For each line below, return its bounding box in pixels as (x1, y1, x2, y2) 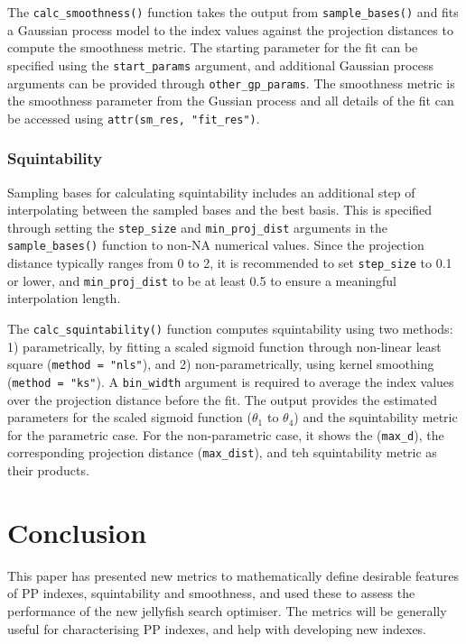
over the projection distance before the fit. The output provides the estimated (7, 390, 437, 409)
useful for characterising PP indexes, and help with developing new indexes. (7, 619, 427, 638)
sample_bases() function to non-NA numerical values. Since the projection (7, 235, 424, 254)
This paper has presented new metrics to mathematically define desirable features (7, 566, 459, 584)
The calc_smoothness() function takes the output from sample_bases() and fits (7, 3, 459, 21)
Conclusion (7, 513, 147, 550)
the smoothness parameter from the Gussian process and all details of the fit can (7, 91, 454, 110)
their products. (7, 461, 89, 480)
